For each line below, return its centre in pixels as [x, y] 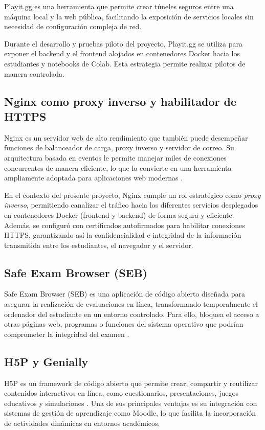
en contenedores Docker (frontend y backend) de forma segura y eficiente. [119, 214]
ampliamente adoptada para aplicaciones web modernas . [94, 178]
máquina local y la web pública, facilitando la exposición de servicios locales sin [129, 16]
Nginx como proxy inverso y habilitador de [120, 101]
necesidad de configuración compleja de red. [73, 26]
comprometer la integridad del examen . [67, 334]
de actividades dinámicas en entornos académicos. [82, 423]
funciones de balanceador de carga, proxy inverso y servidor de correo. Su [119, 148]
